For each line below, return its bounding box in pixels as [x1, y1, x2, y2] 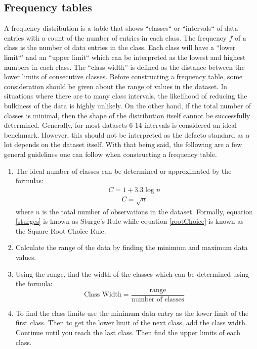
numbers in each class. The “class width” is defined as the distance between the [4, 61, 245, 72]
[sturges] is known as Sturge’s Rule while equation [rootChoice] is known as [15, 216, 244, 226]
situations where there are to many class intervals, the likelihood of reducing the [4, 91, 247, 101]
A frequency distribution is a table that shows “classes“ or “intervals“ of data [4, 23, 238, 33]
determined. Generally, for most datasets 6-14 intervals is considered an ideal [4, 120, 237, 130]
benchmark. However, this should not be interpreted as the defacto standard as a [4, 129, 250, 140]
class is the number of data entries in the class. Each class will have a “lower [4, 42, 236, 52]
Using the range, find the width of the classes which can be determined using [15, 268, 249, 279]
